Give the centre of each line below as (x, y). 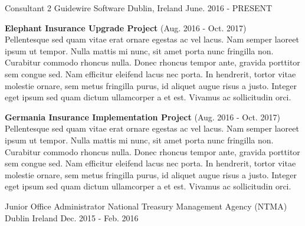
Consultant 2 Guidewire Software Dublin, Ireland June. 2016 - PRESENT (139, 8)
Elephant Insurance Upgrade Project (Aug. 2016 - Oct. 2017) (126, 27)
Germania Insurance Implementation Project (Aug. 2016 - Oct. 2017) (142, 117)
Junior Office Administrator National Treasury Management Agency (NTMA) (146, 206)
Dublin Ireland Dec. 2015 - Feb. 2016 (72, 217)
